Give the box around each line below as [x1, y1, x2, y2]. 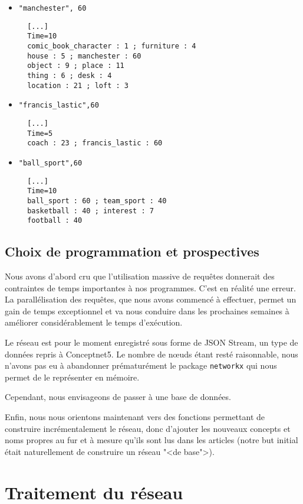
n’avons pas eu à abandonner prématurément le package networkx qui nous [5, 359, 277, 372]
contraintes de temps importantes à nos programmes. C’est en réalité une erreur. [5, 281, 296, 294]
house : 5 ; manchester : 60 [27, 51, 141, 60]
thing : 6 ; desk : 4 [27, 71, 112, 80]
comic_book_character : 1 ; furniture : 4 [27, 41, 196, 50]
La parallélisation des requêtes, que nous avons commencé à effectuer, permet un [5, 293, 297, 305]
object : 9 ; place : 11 [27, 61, 124, 70]
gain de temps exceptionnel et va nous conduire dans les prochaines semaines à [5, 304, 289, 317]
